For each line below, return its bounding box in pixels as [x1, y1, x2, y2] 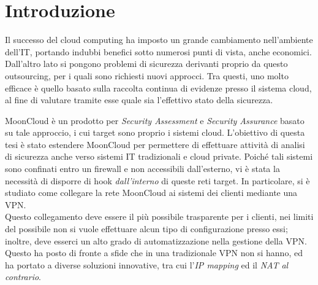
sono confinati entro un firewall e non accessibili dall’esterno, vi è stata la [5, 162, 280, 175]
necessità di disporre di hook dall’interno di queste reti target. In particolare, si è [5, 174, 310, 187]
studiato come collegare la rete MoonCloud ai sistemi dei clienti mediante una [5, 186, 298, 199]
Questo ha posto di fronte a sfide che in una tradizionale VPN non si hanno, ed [5, 246, 303, 259]
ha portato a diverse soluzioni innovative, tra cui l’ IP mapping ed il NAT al [5, 258, 289, 271]
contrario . [5, 270, 42, 283]
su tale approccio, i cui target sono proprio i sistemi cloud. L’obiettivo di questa [5, 126, 305, 139]
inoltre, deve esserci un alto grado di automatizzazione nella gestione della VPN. [5, 234, 307, 247]
